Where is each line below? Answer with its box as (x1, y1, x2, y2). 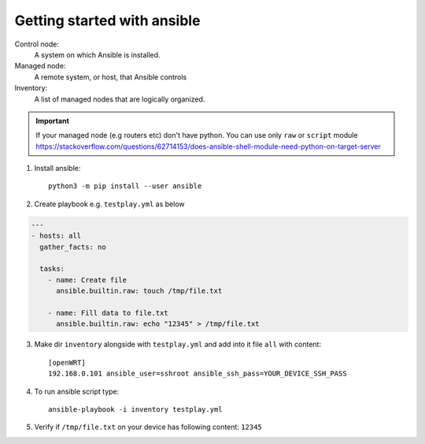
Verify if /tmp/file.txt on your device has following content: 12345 (34, 422, 263, 432)
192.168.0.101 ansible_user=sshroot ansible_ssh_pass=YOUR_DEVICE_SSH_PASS (48, 369, 347, 378)
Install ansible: (34, 164, 81, 173)
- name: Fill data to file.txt (47, 308, 168, 317)
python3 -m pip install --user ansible (48, 182, 202, 191)
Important (35, 116, 70, 125)
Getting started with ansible (14, 12, 201, 29)
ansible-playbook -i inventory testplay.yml (48, 405, 224, 413)
